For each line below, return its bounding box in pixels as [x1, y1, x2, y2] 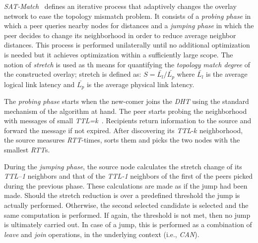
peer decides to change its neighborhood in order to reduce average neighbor [4, 30, 236, 40]
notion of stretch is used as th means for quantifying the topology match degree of [4, 59, 251, 69]
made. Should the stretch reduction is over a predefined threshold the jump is [4, 190, 240, 200]
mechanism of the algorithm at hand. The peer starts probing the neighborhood [4, 105, 247, 116]
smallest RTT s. [4, 145, 50, 155]
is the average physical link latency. [86, 79, 194, 89]
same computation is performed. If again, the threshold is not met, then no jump [4, 209, 251, 220]
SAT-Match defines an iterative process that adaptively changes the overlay [4, 1, 237, 11]
